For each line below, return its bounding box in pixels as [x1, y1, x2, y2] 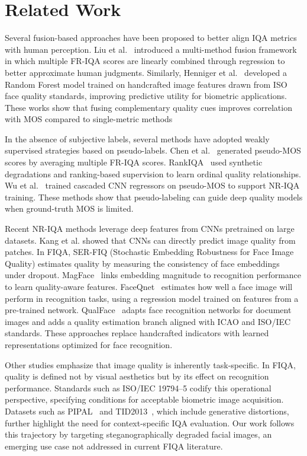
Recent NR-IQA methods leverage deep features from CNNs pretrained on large [5, 222, 295, 235]
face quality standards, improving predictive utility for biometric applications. [5, 90, 287, 102]
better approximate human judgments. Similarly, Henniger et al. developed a [5, 66, 287, 78]
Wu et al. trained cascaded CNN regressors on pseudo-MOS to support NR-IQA [5, 179, 300, 192]
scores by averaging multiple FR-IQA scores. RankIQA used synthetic [5, 156, 263, 168]
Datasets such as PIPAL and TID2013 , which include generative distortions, [5, 404, 289, 417]
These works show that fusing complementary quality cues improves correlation [5, 101, 292, 113]
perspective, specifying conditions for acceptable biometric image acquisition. [5, 393, 284, 406]
